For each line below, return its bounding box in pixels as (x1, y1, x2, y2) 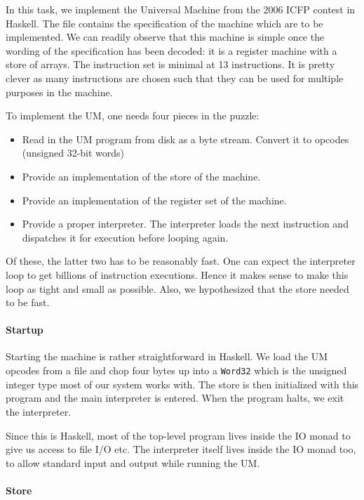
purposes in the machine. (6, 84, 113, 99)
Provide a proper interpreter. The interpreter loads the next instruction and (22, 216, 349, 231)
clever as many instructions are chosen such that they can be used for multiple (6, 70, 344, 85)
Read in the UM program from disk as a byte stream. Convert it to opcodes (22, 131, 349, 146)
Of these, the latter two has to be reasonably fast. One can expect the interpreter (6, 254, 356, 268)
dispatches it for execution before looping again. (22, 230, 229, 244)
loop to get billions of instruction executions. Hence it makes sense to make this (6, 267, 349, 282)
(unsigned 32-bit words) (22, 145, 125, 160)
